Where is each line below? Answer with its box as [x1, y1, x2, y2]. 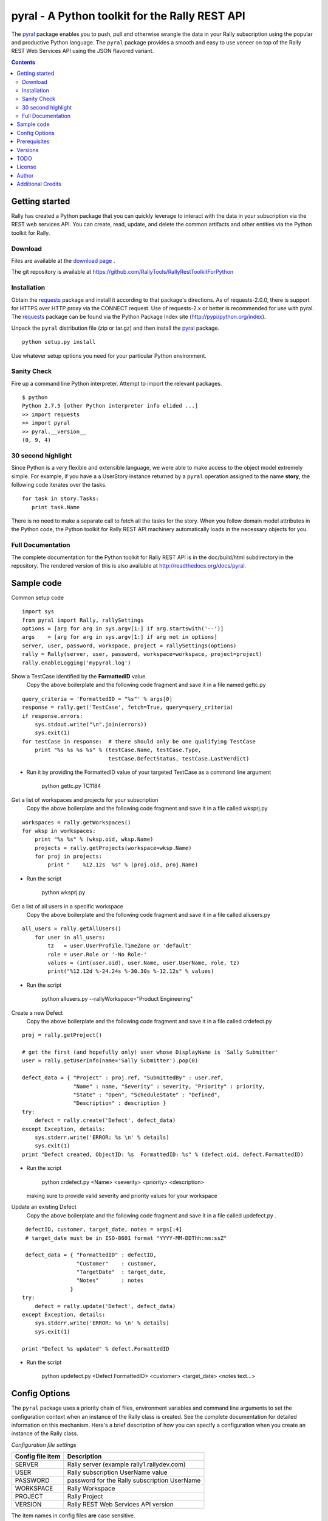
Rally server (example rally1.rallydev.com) [67, 1460, 186, 1469]
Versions [16, 146, 39, 153]
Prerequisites [16, 137, 50, 145]
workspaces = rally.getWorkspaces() [22, 819, 131, 826]
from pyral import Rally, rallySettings [22, 616, 144, 624]
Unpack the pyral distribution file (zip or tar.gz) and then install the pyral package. [11, 324, 220, 332]
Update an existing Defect [11, 1203, 77, 1211]
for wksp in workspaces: [22, 827, 96, 834]
